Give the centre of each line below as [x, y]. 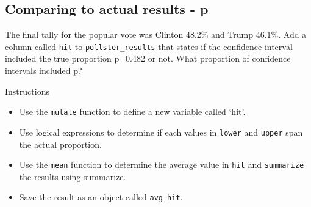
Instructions [27, 91]
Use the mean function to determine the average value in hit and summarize [162, 165]
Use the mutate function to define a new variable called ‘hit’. [132, 111]
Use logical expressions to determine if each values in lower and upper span [161, 132]
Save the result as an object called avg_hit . [101, 197]
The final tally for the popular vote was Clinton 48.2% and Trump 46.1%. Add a [156, 34]
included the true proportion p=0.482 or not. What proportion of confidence [148, 58]
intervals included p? [44, 71]
